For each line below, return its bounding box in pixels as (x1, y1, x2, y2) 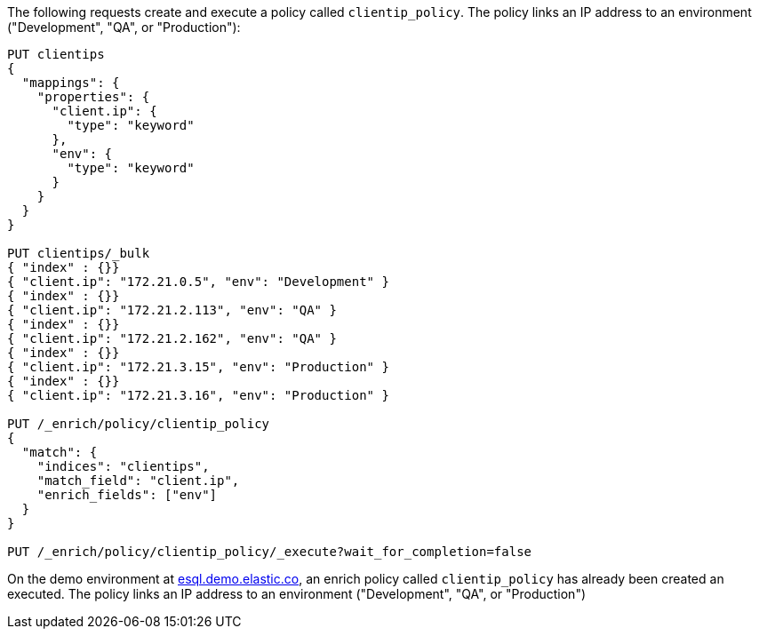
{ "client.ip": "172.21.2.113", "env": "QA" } (7, 303, 337, 317)
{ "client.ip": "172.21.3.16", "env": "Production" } (7, 388, 389, 402)
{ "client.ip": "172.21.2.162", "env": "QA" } (7, 331, 337, 346)
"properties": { (36, 90, 150, 104)
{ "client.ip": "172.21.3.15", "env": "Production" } (7, 360, 389, 374)
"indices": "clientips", (36, 459, 210, 473)
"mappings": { (21, 76, 120, 90)
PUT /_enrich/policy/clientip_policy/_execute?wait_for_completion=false (7, 545, 532, 559)
